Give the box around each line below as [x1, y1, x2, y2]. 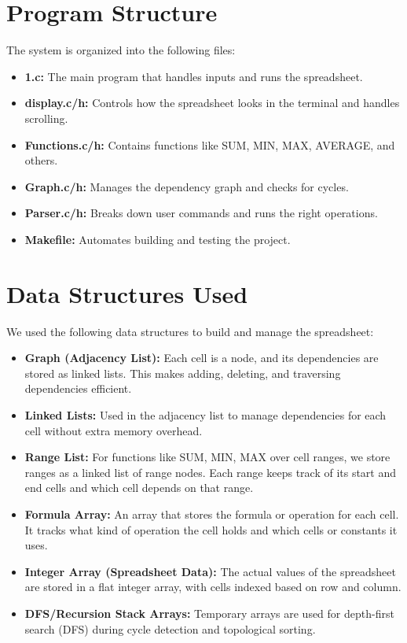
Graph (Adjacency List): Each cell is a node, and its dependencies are [24, 349, 379, 366]
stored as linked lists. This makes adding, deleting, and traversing [24, 364, 341, 381]
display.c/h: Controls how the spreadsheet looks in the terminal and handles [24, 94, 400, 111]
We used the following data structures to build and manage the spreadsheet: [6, 323, 374, 339]
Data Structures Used [6, 277, 248, 309]
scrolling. [24, 109, 68, 126]
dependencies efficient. [24, 380, 132, 397]
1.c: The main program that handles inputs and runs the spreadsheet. [24, 68, 363, 84]
